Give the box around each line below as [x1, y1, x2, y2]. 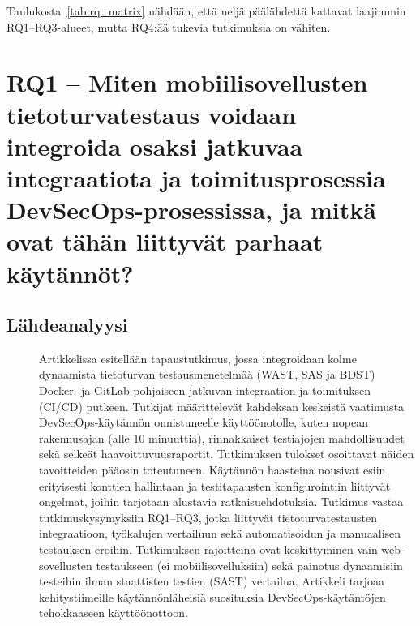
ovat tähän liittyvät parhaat [6, 225, 324, 258]
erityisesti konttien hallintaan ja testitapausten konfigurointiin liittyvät [39, 477, 391, 494]
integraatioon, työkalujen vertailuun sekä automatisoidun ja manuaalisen [39, 525, 401, 542]
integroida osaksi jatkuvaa [6, 129, 303, 162]
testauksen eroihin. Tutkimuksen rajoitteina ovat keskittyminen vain [39, 541, 378, 558]
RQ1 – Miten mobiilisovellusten [6, 66, 368, 99]
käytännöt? [6, 256, 134, 289]
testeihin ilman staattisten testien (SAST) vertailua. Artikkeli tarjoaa [39, 572, 384, 590]
